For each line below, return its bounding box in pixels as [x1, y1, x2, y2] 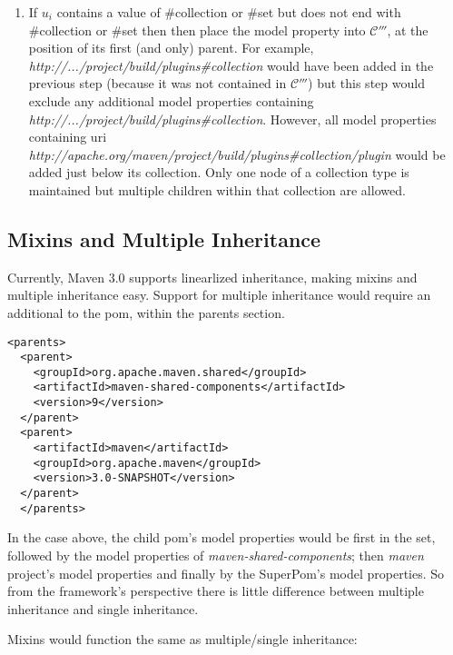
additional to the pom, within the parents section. [7, 303, 285, 322]
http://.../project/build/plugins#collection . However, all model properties [28, 109, 437, 128]
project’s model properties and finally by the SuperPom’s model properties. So [7, 563, 445, 582]
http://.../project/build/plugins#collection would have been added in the [28, 55, 434, 74]
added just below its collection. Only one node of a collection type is [28, 163, 409, 182]
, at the [387, 20, 428, 39]
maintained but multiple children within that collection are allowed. [28, 180, 406, 199]
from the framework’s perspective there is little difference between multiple [7, 581, 424, 600]
